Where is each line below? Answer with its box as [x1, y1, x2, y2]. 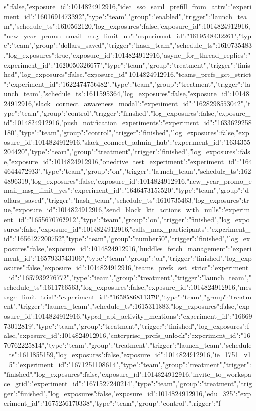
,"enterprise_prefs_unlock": [106, 330, 190, 340]
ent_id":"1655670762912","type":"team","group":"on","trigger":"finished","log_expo [4, 214, 250, 224]
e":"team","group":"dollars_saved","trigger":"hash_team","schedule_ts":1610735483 [4, 40, 252, 50]
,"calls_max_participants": [128, 224, 209, 234]
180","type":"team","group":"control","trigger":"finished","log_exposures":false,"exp [4, 127, 249, 137]
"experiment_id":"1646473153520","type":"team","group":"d [72, 185, 249, 195]
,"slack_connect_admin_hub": [80, 137, 172, 147]
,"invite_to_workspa [189, 369, 252, 379]
